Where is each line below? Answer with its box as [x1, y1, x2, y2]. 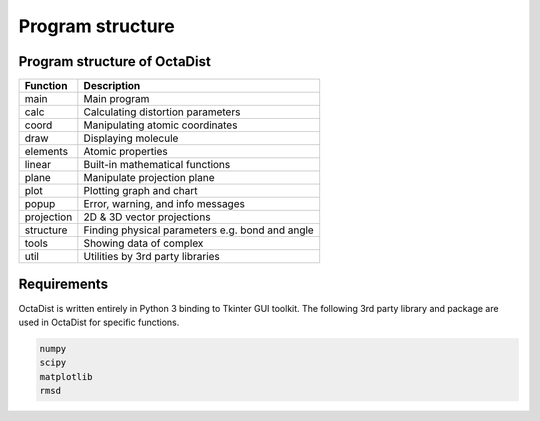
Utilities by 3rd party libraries [83, 250, 220, 264]
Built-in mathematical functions [83, 158, 231, 172]
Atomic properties [83, 145, 169, 159]
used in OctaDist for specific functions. [18, 316, 180, 328]
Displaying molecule [83, 131, 179, 145]
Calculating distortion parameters [83, 105, 241, 119]
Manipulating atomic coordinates [83, 118, 238, 132]
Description [83, 79, 141, 93]
